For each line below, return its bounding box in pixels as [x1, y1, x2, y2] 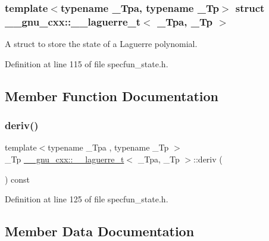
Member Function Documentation [5, 86, 219, 105]
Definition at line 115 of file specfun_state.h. [5, 57, 168, 70]
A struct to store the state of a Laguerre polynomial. [5, 37, 198, 50]
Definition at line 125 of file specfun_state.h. [5, 193, 168, 205]
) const [5, 173, 30, 185]
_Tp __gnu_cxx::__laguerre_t [5, 152, 124, 165]
